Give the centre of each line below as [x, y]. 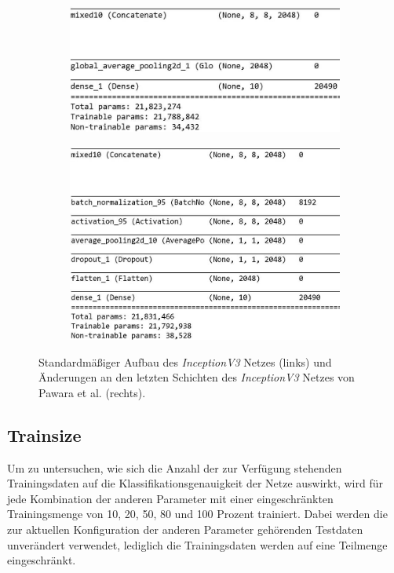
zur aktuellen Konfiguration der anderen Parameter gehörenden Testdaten [185, 529]
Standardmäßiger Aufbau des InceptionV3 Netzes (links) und [185, 361]
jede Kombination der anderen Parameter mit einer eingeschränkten [170, 498]
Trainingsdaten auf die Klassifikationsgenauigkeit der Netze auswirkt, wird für [195, 483]
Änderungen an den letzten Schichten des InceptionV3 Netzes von [197, 377]
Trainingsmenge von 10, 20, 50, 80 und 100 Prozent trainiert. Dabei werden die [197, 514]
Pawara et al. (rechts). [92, 392]
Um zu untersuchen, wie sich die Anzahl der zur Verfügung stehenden [175, 467]
